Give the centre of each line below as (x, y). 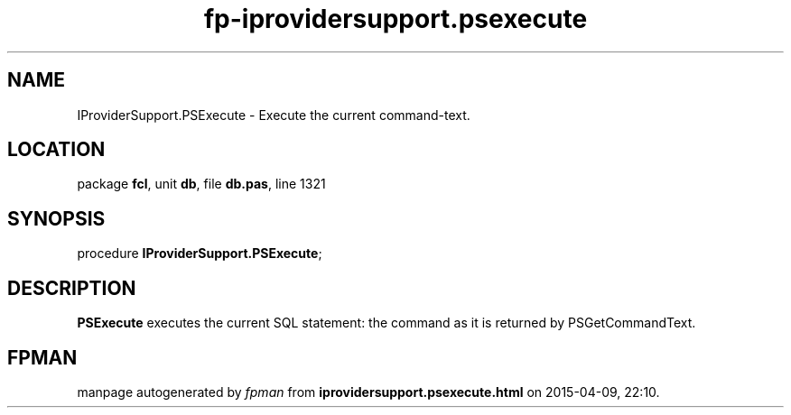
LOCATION (56, 150)
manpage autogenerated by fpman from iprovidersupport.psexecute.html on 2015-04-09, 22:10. (368, 392)
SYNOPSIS (56, 218)
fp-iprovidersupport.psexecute (395, 19)
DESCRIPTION (72, 288)
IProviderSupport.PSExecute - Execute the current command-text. (274, 115)
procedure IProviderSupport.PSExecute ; (200, 254)
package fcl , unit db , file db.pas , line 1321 (201, 184)
